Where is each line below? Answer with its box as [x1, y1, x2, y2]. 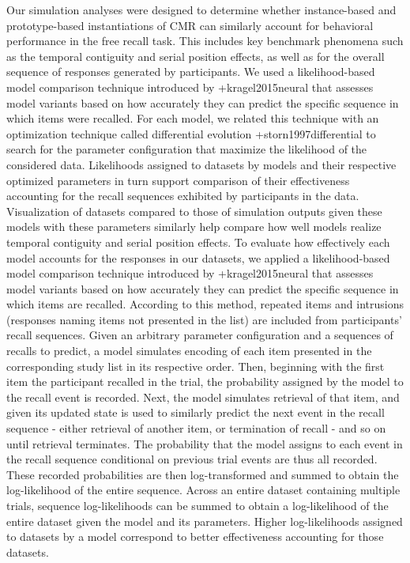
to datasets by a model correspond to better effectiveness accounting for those [6, 528, 384, 545]
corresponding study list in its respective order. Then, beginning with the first [6, 357, 385, 374]
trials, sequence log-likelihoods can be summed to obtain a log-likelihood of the [6, 497, 389, 513]
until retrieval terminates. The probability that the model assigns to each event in [6, 435, 403, 452]
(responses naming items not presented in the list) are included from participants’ [6, 311, 402, 327]
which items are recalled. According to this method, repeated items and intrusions [6, 296, 404, 312]
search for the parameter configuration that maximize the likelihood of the [6, 141, 367, 157]
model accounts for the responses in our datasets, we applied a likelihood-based [6, 249, 390, 266]
